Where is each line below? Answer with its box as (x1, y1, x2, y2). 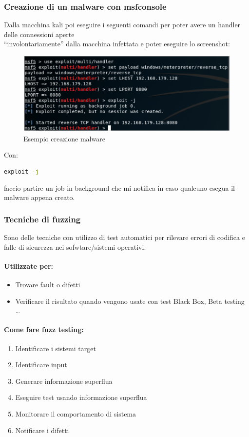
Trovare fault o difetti (15, 279, 80, 290)
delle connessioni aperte (4, 29, 75, 39)
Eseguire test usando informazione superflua (15, 392, 147, 402)
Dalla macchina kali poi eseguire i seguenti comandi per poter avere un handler (4, 20, 241, 30)
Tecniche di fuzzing (4, 213, 81, 225)
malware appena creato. (4, 192, 75, 202)
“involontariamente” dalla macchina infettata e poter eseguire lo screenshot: (4, 39, 230, 49)
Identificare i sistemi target (15, 343, 96, 353)
